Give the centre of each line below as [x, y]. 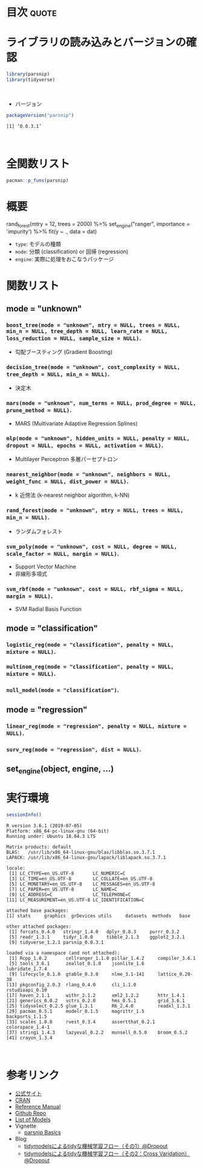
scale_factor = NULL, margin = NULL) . [63, 553]
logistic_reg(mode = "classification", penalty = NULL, [90, 645]
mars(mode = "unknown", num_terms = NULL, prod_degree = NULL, [101, 403]
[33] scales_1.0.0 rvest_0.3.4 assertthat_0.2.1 [81, 1022]
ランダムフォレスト [39, 531]
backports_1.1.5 [27, 1017]
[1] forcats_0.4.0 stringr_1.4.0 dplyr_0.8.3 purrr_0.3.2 [94, 932]
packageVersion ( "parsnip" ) [40, 115]
